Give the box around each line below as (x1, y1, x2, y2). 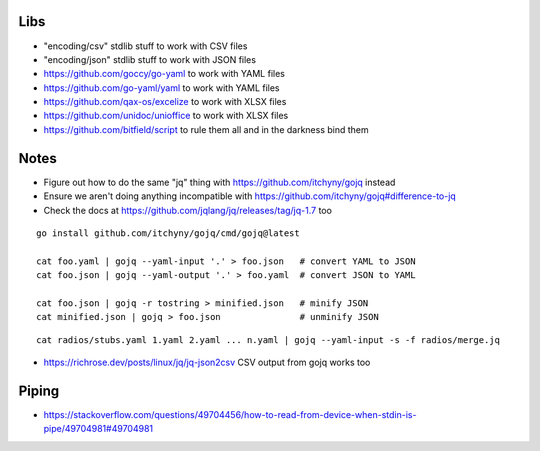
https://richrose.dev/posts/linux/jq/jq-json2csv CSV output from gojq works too (43, 356, 371, 369)
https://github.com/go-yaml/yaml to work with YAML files (43, 81, 280, 94)
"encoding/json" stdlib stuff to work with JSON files (43, 53, 257, 65)
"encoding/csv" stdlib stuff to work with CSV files (43, 40, 248, 52)
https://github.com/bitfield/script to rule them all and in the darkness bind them (43, 123, 369, 135)
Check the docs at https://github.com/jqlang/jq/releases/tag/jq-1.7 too (43, 204, 332, 216)
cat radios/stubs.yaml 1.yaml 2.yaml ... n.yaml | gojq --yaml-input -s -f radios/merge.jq (36, 334, 500, 345)
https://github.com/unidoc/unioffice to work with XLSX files (43, 110, 289, 122)
